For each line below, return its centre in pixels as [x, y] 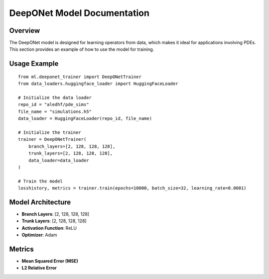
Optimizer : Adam [39, 235]
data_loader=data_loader [59, 160]
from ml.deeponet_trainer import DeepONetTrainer [80, 77]
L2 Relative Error [39, 268]
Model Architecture [40, 202]
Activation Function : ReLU [49, 228]
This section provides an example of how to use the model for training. [82, 49]
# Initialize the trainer [50, 132]
